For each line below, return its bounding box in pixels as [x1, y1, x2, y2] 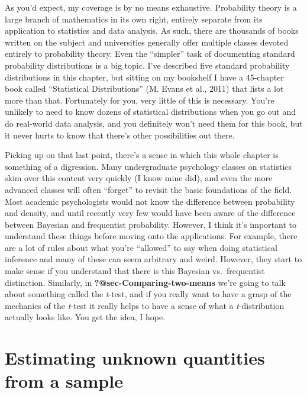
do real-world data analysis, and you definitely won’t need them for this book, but [5, 117, 303, 129]
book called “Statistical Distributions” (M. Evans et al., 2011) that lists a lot [5, 82, 284, 95]
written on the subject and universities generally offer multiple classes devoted [5, 36, 289, 48]
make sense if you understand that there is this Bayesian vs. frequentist [5, 265, 265, 277]
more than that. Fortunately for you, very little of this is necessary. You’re [5, 94, 274, 106]
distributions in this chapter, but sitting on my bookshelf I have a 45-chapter [5, 70, 284, 83]
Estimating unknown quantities [5, 346, 265, 370]
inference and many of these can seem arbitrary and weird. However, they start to [5, 253, 302, 265]
